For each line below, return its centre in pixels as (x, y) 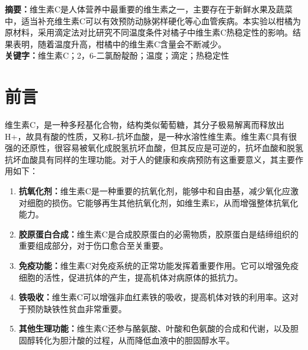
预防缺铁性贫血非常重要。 (77, 308)
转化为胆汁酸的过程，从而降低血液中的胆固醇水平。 (135, 340)
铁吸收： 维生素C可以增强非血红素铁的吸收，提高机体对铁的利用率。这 (154, 297)
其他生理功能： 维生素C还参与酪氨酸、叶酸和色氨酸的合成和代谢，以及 (154, 328)
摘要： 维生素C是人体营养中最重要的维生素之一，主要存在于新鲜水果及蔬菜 (149, 9)
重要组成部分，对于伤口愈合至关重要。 (93, 245)
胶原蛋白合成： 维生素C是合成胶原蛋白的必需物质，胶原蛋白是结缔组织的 (158, 234)
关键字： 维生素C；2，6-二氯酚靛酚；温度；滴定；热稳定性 (117, 55)
